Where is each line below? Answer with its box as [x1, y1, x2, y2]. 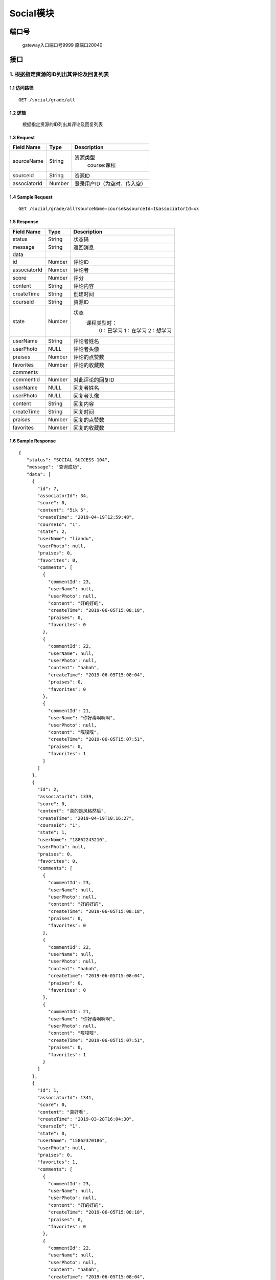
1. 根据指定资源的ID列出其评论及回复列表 [9, 71, 109, 78]
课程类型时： [86, 319, 117, 326]
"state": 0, [37, 1130, 67, 1136]
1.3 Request [9, 134, 35, 140]
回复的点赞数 [73, 416, 104, 423]
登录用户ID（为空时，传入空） [74, 180, 147, 187]
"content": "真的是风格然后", [37, 808, 107, 814]
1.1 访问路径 [9, 85, 34, 91]
